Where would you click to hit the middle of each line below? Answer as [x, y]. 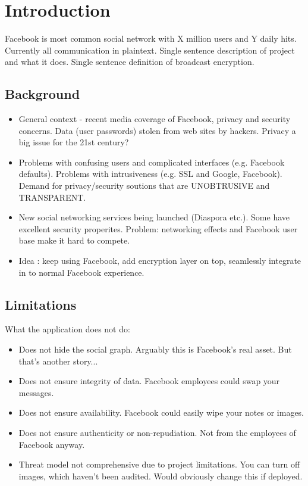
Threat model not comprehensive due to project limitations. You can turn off [159, 464]
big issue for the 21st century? [74, 142]
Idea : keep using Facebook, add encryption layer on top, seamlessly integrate [160, 261]
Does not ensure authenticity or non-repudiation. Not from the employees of [157, 432]
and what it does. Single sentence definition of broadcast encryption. [130, 62]
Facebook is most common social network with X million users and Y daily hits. [151, 38]
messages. [36, 392]
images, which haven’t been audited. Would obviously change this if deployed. [161, 476]
